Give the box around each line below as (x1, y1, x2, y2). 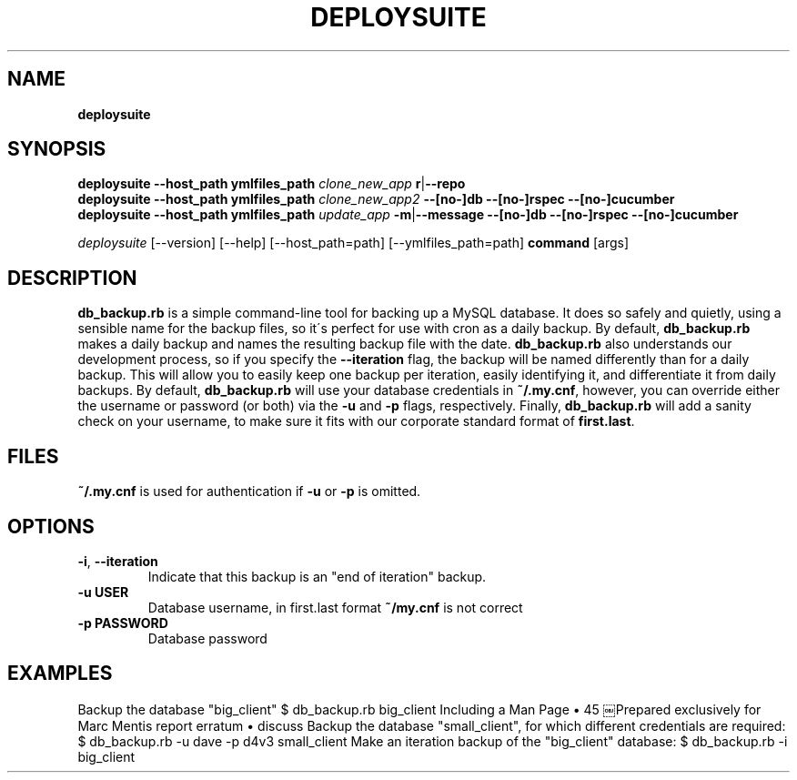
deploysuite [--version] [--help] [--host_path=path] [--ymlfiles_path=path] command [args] (77, 235, 630, 251)
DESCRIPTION (7, 266, 137, 289)
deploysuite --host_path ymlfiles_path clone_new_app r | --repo (77, 176, 466, 192)
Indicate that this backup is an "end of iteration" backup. (147, 568, 487, 584)
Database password (147, 630, 267, 646)
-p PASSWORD (77, 614, 168, 631)
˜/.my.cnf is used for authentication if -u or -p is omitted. (77, 483, 421, 500)
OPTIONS (7, 514, 95, 538)
